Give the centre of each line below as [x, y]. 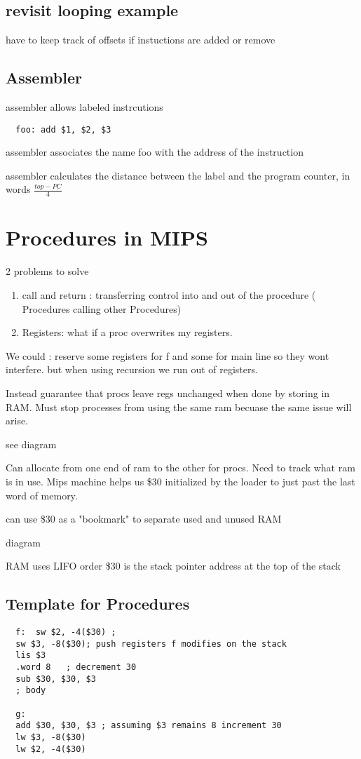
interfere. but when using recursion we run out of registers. [132, 369]
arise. [17, 421]
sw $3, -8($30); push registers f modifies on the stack [151, 644]
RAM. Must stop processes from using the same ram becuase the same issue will [179, 407]
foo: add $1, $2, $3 [63, 129]
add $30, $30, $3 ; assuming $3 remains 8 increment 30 [149, 726]
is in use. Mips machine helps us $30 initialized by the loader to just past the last [180, 481]
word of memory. [42, 495]
